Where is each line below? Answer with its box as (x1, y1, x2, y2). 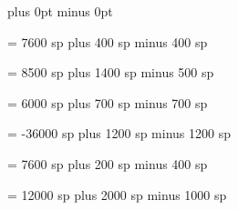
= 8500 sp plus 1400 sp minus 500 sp (7, 63, 214, 82)
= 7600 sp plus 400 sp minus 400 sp (7, 32, 208, 51)
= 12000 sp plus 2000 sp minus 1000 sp (7, 185, 227, 204)
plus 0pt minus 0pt (7, 2, 113, 20)
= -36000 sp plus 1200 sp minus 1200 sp (7, 124, 231, 143)
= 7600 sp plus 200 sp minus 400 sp (7, 154, 208, 173)
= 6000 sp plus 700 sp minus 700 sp (7, 93, 208, 112)
